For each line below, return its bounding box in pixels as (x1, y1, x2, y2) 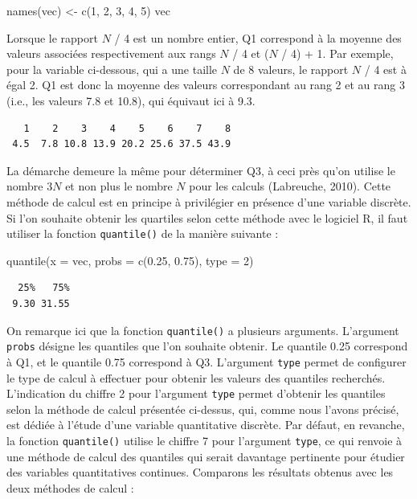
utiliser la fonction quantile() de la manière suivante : (6, 225, 279, 242)
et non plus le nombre (65, 178, 173, 194)
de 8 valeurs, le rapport (233, 60, 349, 77)
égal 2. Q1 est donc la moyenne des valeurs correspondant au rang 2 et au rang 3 (6, 76, 405, 93)
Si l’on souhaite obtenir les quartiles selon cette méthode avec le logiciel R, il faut (6, 209, 408, 226)
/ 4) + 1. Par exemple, (281, 45, 394, 62)
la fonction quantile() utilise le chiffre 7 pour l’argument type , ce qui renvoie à (6, 432, 403, 448)
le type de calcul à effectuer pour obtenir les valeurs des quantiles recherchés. (6, 369, 386, 386)
